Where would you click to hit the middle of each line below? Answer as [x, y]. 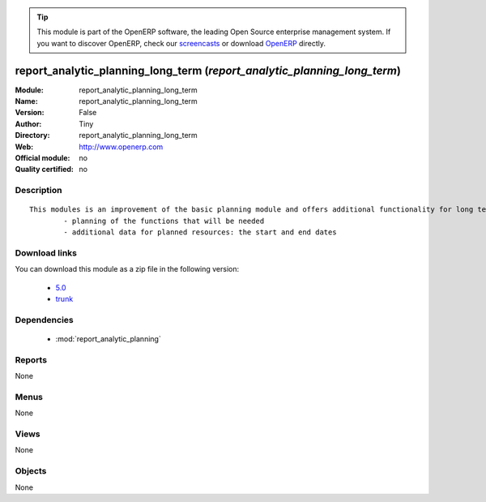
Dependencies [45, 320]
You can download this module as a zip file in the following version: [127, 269]
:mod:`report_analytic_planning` [108, 339]
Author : [28, 124]
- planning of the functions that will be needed [164, 221]
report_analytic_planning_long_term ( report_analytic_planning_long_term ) [208, 70]
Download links [46, 253]
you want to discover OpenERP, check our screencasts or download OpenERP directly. [181, 43]
